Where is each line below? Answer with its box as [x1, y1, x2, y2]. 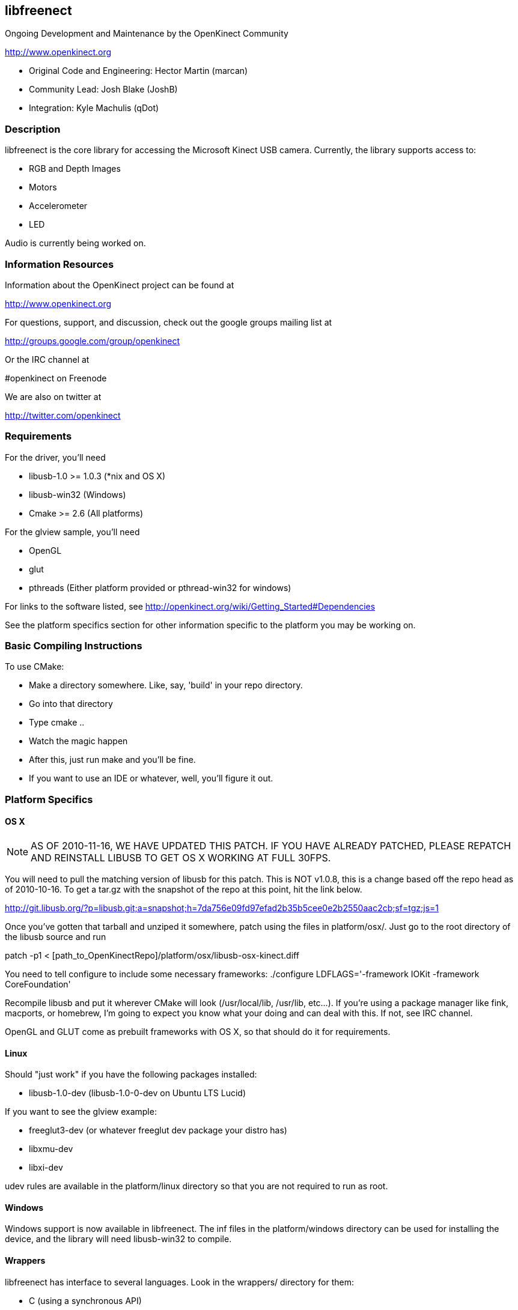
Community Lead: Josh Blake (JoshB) [29, 84, 178, 95]
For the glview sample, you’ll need [5, 526, 140, 537]
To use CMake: [5, 661, 64, 672]
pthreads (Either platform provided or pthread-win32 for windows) [29, 582, 291, 593]
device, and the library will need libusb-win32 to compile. [5, 1234, 232, 1245]
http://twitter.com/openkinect [5, 410, 121, 420]
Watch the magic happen [29, 736, 128, 747]
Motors [29, 182, 57, 193]
